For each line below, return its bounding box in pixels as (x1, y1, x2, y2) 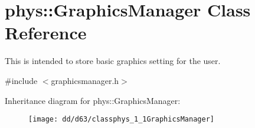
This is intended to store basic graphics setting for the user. (5, 55, 221, 67)
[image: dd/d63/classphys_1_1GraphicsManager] (28, 115, 214, 124)
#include (5, 74, 38, 86)
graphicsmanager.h (51, 74, 119, 86)
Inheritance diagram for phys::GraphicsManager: (5, 94, 181, 106)
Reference (5, 21, 87, 45)
